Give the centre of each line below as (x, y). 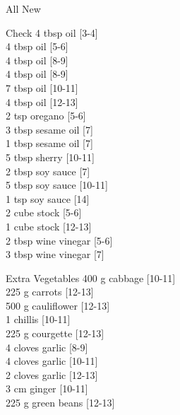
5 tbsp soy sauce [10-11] (57, 185)
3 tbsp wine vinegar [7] (55, 254)
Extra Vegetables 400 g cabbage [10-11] (91, 277)
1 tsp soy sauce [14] (48, 198)
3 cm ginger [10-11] (47, 388)
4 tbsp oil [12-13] (42, 101)
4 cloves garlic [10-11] (52, 361)
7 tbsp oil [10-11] (42, 87)
